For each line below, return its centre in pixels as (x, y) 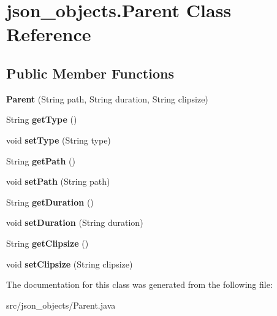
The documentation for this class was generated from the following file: (139, 284)
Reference (49, 34)
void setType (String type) (59, 140)
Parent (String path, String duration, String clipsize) (107, 98)
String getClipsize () (47, 243)
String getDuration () (50, 202)
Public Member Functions (90, 73)
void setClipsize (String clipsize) (70, 264)
